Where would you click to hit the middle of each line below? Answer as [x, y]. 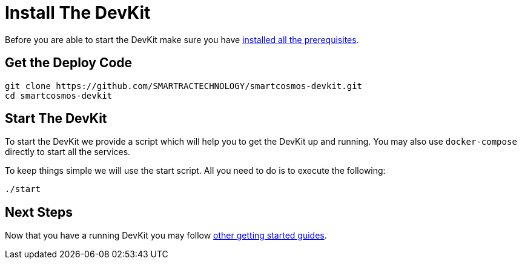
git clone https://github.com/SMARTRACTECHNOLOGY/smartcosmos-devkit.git [184, 86]
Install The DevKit [78, 13]
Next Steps [39, 212]
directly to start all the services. [68, 152]
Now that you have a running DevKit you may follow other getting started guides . [166, 236]
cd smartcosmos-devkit [59, 95]
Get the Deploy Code [69, 63]
